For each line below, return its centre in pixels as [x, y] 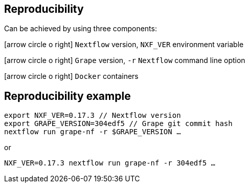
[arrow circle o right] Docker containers [71, 76]
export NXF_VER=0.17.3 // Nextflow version [93, 116]
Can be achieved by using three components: [81, 29]
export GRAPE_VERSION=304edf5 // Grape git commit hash [118, 124]
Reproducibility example [67, 96]
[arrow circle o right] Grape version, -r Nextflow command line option [125, 60]
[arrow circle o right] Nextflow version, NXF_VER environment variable [124, 45]
